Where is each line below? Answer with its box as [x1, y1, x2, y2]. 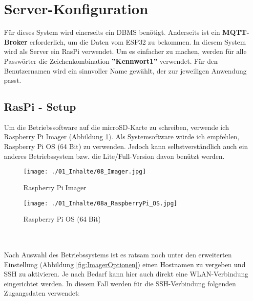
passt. [4, 75, 21, 85]
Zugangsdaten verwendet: [4, 288, 80, 298]
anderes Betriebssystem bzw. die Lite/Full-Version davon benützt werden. [4, 150, 225, 161]
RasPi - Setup [4, 99, 76, 114]
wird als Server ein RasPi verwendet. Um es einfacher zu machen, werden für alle [4, 46, 247, 56]
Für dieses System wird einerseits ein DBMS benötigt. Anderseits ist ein [4, 27, 220, 37]
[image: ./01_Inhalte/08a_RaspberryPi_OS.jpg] [23, 200, 177, 207]
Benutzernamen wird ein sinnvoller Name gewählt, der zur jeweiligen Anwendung [4, 65, 247, 75]
